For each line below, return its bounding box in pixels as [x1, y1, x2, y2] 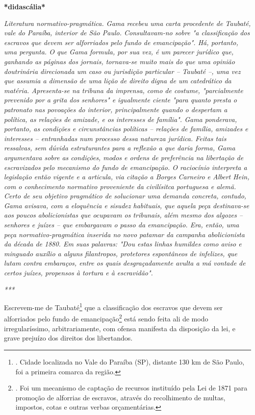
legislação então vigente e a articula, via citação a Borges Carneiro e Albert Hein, [4, 171, 250, 182]
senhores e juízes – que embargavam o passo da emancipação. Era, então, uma [4, 220, 239, 230]
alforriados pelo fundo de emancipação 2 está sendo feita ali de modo [4, 312, 208, 324]
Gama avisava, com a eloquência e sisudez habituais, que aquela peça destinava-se [4, 200, 250, 210]
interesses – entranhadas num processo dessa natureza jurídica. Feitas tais [4, 133, 227, 143]
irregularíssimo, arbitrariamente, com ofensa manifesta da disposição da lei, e [4, 323, 236, 333]
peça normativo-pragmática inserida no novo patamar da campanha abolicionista [4, 229, 245, 239]
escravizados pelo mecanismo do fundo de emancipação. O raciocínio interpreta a [4, 162, 247, 172]
